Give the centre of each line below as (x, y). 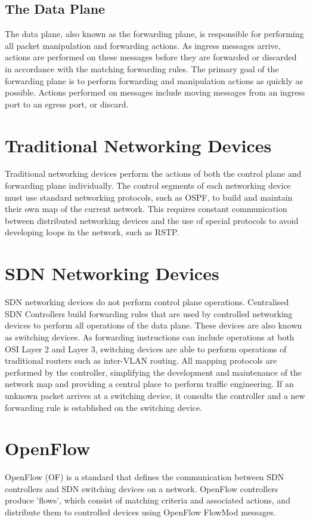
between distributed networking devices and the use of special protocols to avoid (152, 220)
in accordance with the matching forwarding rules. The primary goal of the (142, 68)
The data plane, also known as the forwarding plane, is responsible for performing (154, 34)
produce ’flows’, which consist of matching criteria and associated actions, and (148, 500)
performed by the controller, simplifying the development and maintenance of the (154, 372)
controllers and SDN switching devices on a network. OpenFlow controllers (142, 488)
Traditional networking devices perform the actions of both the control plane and (153, 174)
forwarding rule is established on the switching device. (103, 407)
